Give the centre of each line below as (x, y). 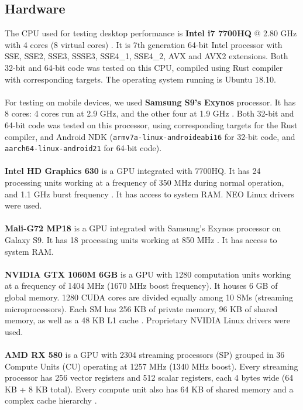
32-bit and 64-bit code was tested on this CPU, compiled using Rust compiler (144, 67)
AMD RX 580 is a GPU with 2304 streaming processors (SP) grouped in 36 (145, 354)
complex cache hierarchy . (51, 400)
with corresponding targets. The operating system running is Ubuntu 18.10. (140, 79)
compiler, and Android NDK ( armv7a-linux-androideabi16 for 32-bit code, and (150, 136)
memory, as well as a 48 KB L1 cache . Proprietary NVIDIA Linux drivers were (147, 320)
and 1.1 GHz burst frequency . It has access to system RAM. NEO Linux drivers (149, 194)
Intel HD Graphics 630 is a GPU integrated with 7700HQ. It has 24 (133, 171)
